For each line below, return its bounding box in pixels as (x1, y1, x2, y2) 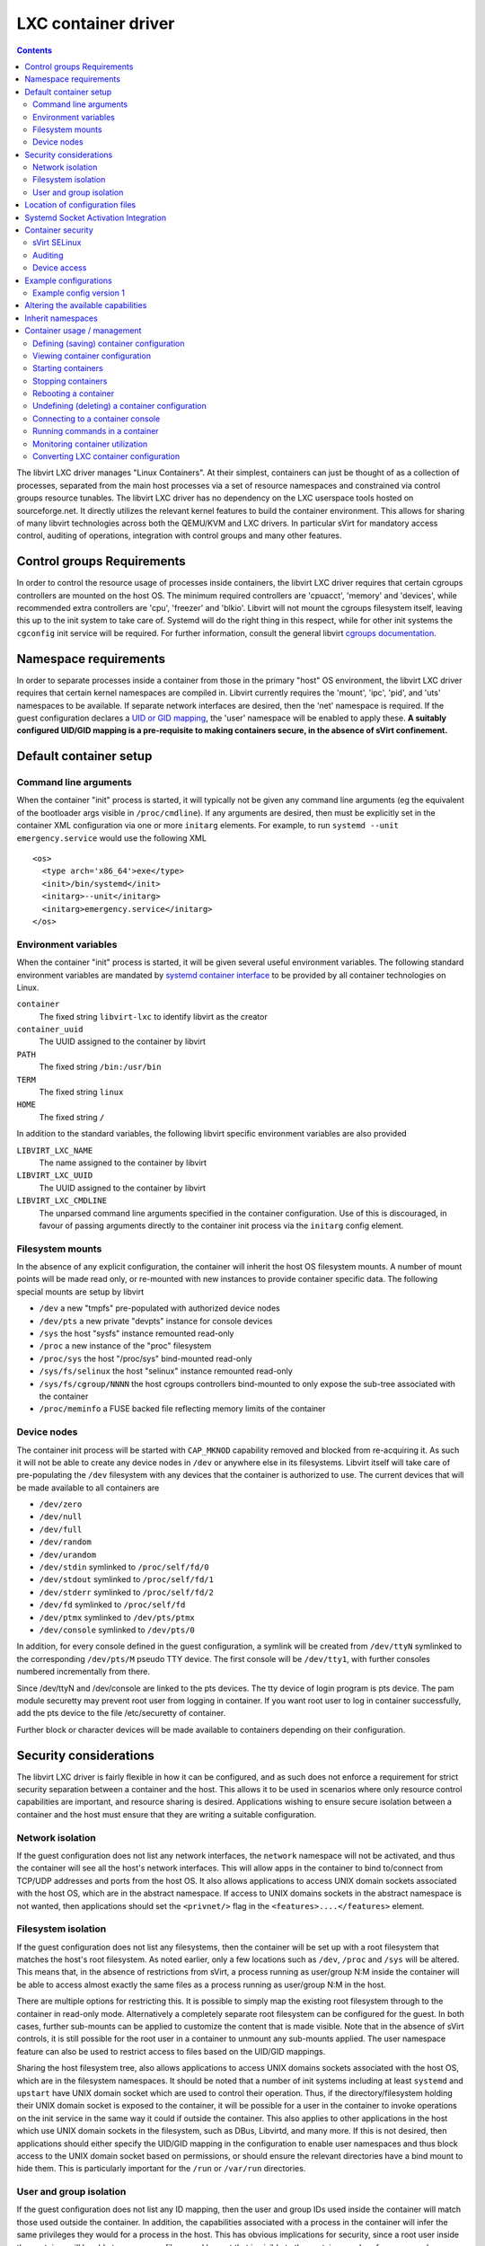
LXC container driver (16, 13, 175, 33)
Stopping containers (32, 376, 108, 386)
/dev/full (39, 1524, 83, 1534)
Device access (32, 262, 87, 273)
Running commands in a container (32, 426, 159, 437)
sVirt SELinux (32, 237, 82, 248)
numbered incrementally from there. (16, 1667, 151, 1677)
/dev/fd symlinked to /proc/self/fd (39, 1599, 186, 1610)
